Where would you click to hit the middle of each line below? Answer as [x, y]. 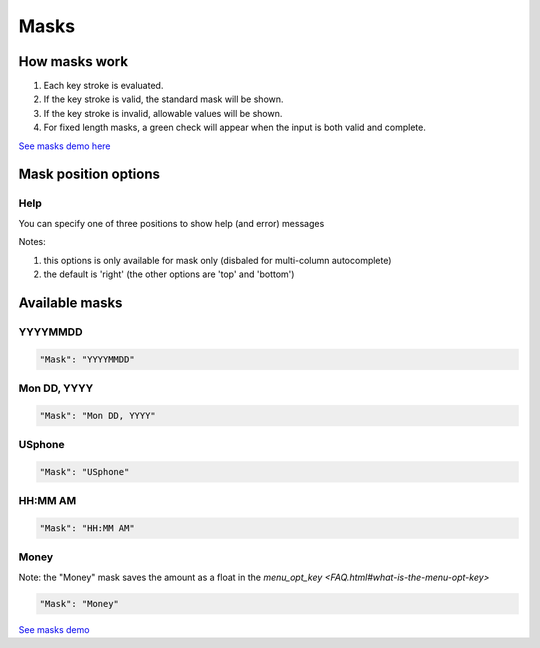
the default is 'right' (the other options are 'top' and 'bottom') [169, 274]
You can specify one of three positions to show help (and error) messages [171, 223]
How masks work [73, 61]
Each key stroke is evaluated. [103, 86]
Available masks [70, 302]
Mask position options [89, 174]
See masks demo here [64, 146]
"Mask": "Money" [79, 603]
